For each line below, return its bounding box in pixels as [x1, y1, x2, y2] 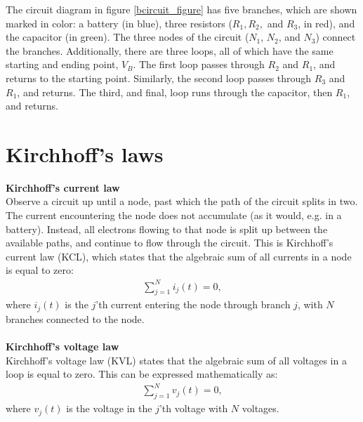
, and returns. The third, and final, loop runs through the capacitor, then [17, 84, 333, 99]
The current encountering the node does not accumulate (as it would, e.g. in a [6, 208, 342, 223]
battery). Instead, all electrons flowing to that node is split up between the [6, 221, 328, 236]
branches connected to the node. [6, 311, 145, 326]
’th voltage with [159, 401, 228, 416]
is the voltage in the [66, 401, 152, 416]
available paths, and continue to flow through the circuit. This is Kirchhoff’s [6, 235, 334, 250]
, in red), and [298, 15, 355, 30]
